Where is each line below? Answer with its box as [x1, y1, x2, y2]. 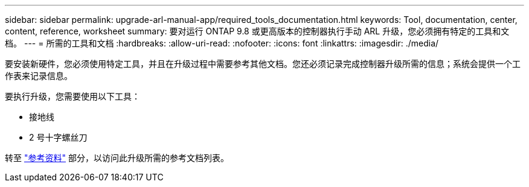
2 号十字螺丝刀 [29, 132, 88, 142]
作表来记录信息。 [5, 71, 72, 81]
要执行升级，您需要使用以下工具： [5, 91, 140, 101]
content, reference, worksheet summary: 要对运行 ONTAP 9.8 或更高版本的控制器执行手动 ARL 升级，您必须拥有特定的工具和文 [5, 26, 510, 36]
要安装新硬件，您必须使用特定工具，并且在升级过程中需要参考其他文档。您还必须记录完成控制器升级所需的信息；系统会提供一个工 [5, 59, 521, 69]
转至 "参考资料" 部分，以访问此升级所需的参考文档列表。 [5, 153, 229, 163]
